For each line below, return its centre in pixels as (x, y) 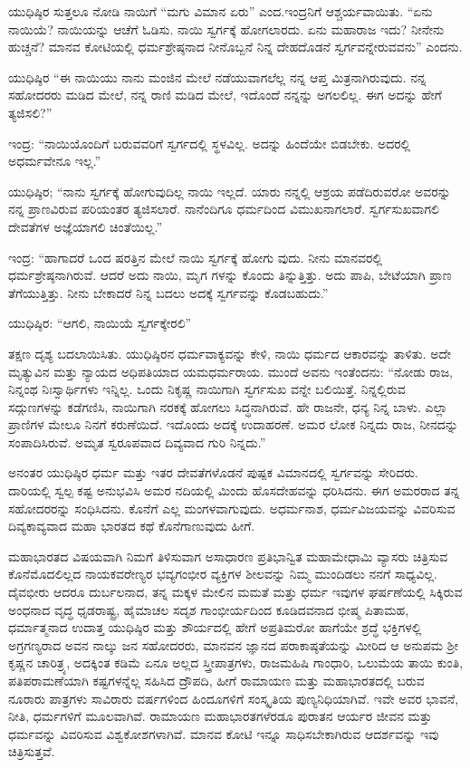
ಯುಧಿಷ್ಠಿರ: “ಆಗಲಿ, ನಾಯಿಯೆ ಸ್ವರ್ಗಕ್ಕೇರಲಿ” (100, 323)
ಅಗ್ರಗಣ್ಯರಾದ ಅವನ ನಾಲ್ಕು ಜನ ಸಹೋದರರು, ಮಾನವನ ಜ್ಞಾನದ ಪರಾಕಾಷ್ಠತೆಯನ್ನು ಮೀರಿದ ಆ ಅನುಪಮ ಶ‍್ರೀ (233, 644)
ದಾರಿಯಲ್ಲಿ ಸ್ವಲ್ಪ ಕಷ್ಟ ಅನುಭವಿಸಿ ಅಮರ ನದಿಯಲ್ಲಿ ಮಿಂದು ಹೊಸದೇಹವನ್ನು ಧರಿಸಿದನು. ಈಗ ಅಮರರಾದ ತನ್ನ (234, 490)
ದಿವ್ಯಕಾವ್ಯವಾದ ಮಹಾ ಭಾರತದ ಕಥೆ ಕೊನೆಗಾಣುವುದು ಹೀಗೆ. (132, 526)
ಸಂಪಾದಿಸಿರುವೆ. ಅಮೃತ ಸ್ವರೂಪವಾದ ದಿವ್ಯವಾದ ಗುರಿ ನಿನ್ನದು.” (137, 442)
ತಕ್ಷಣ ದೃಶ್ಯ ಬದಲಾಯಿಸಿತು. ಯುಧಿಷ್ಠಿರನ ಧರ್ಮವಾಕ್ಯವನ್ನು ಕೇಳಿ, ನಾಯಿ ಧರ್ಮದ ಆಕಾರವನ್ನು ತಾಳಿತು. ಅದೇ (230, 353)
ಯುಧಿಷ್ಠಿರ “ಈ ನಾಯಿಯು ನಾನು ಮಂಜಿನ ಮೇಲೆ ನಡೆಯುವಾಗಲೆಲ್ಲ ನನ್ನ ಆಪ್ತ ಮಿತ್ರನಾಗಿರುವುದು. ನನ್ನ (217, 77)
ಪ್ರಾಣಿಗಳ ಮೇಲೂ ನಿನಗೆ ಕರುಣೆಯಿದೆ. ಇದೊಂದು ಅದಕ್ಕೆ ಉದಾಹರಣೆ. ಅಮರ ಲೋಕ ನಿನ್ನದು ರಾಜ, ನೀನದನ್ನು (233, 424)
